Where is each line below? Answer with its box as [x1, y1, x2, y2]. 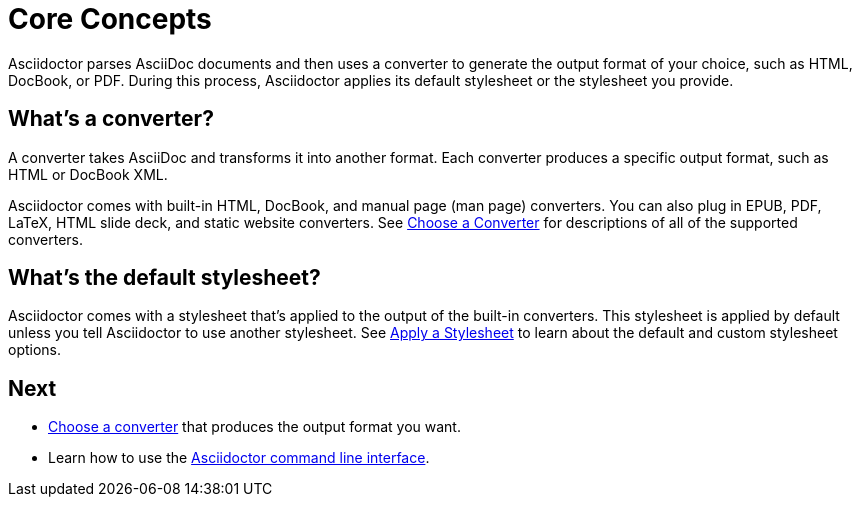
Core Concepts [8, 2, 212, 36]
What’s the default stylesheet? [8, 265, 321, 291]
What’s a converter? [8, 106, 214, 132]
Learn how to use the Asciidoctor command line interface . [48, 449, 430, 467]
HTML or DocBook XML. [8, 165, 168, 183]
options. [8, 341, 62, 359]
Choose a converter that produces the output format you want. [48, 418, 461, 436]
